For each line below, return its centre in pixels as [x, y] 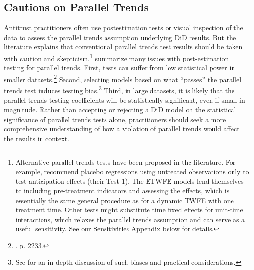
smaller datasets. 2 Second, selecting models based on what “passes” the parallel [123, 78]
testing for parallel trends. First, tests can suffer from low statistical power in [120, 68]
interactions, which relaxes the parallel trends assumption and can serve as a [130, 219]
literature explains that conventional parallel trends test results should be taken [123, 47]
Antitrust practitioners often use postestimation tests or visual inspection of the [124, 28]
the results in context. [37, 138]
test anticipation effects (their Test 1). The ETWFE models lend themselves [129, 181]
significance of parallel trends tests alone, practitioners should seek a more [115, 119]
